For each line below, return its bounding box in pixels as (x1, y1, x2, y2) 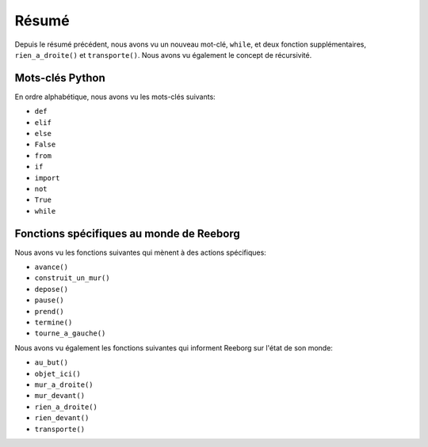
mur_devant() (34, 392, 86, 400)
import (34, 173, 60, 182)
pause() (34, 296, 65, 305)
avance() (34, 263, 69, 272)
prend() (34, 307, 65, 316)
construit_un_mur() (34, 274, 110, 282)
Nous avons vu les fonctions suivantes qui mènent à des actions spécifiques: (14, 248, 267, 257)
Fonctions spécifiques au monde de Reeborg (14, 226, 241, 241)
